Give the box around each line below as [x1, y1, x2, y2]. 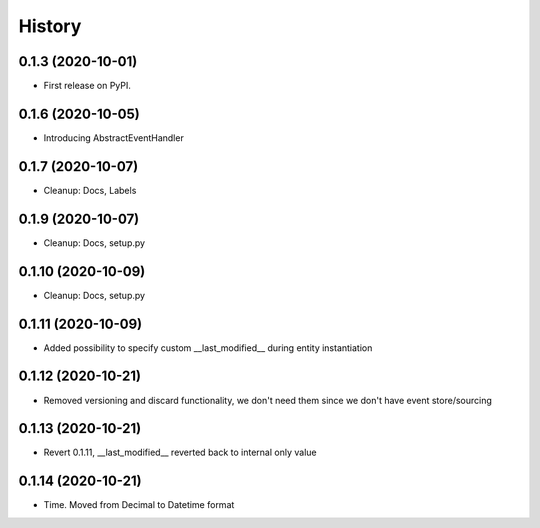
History [18, 15, 82, 37]
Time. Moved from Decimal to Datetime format [43, 499, 235, 511]
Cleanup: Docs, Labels [43, 184, 137, 196]
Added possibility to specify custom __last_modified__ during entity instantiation [43, 341, 373, 354]
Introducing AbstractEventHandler [43, 131, 184, 144]
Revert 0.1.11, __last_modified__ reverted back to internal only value [43, 446, 317, 459]
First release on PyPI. [43, 80, 132, 92]
